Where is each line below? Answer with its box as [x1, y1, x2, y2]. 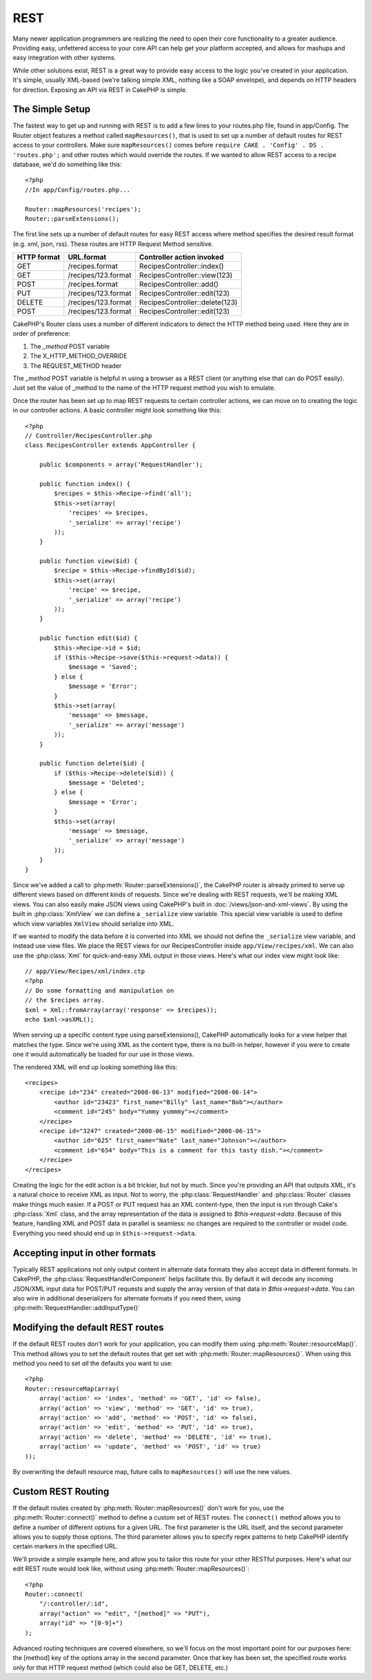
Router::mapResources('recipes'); [25, 205, 141, 213]
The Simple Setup [12, 103, 91, 115]
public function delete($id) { [39, 760, 145, 767]
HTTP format [17, 252, 61, 262]
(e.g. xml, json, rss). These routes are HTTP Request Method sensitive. [12, 240, 214, 248]
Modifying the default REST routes [12, 1322, 165, 1334]
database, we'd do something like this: [12, 160, 122, 168]
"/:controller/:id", [39, 1600, 109, 1608]
